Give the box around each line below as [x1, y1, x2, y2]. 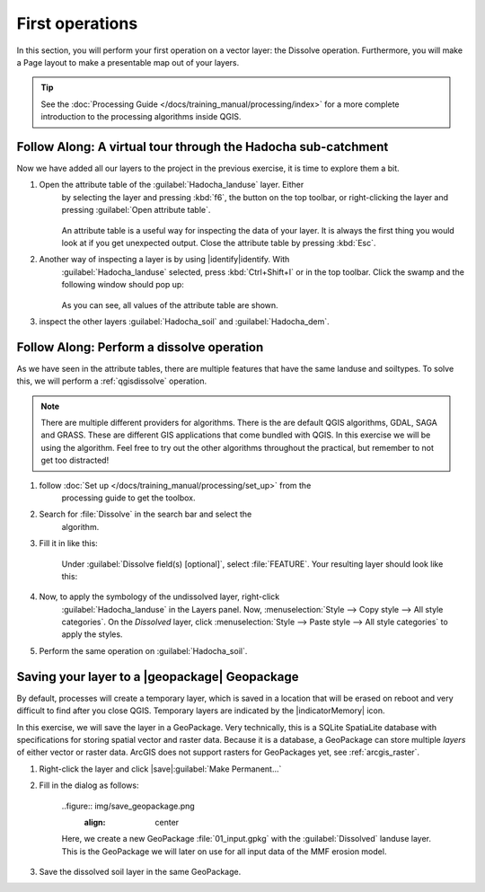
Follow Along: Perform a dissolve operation [16, 340, 264, 355]
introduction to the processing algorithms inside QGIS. [40, 111, 242, 122]
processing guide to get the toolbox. [61, 492, 197, 503]
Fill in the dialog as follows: [39, 780, 139, 790]
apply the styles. [61, 629, 123, 640]
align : [84, 817, 106, 827]
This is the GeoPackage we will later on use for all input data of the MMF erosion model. [61, 845, 387, 857]
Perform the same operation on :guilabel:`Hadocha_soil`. [39, 645, 248, 656]
